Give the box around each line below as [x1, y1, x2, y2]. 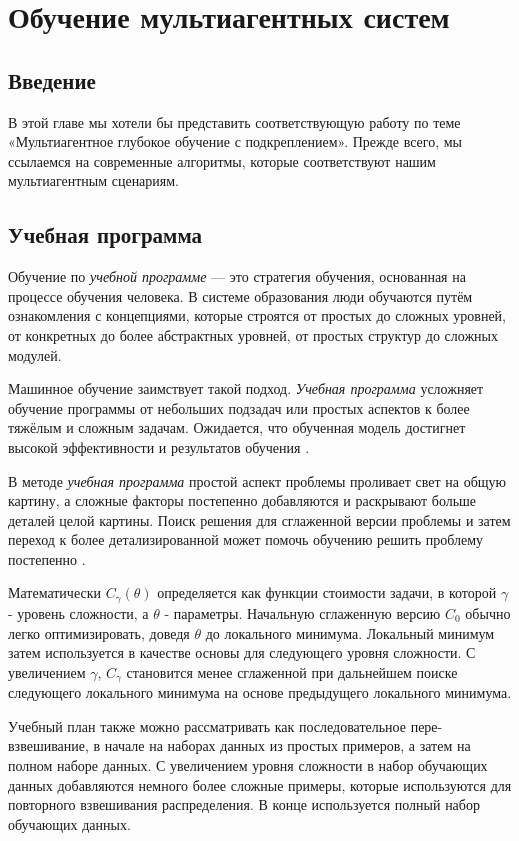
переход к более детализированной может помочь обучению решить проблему [8, 529, 484, 550]
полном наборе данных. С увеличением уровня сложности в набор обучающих [8, 754, 488, 775]
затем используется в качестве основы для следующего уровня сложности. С [8, 642, 476, 663]
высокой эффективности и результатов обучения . [8, 436, 310, 457]
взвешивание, [8, 735, 89, 756]
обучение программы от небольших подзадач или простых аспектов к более [8, 397, 470, 418]
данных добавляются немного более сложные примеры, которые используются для [8, 774, 512, 795]
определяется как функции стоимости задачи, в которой [157, 582, 497, 603]
